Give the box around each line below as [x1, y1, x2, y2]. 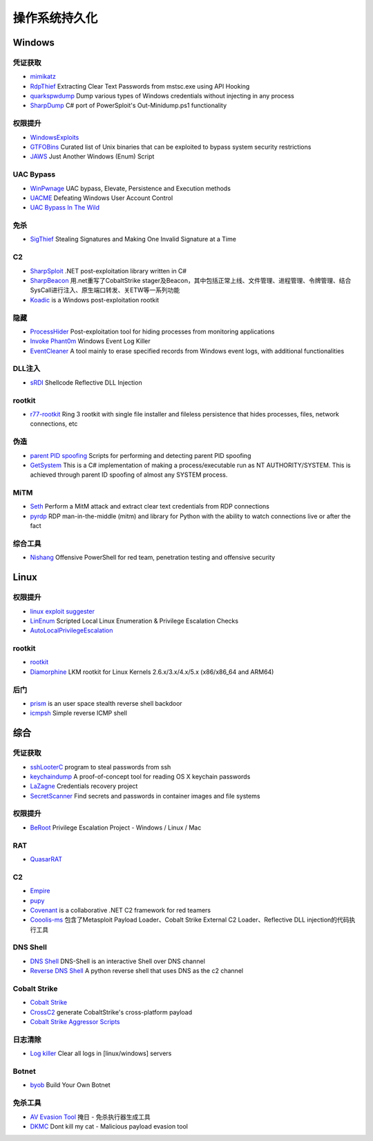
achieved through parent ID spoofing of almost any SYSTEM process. [30, 471, 228, 479]
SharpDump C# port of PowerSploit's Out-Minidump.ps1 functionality [30, 101, 227, 110]
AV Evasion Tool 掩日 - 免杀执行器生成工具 [30, 1113, 151, 1121]
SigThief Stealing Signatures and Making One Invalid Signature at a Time [30, 235, 236, 244]
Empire [30, 886, 50, 895]
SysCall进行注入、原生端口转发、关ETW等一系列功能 [30, 286, 180, 294]
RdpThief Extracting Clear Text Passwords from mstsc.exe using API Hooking [30, 82, 250, 90]
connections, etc [30, 419, 78, 428]
